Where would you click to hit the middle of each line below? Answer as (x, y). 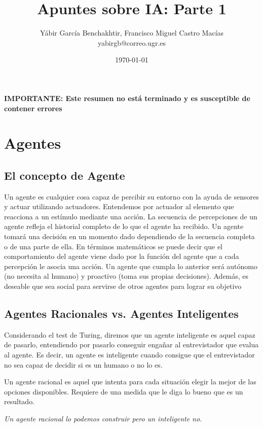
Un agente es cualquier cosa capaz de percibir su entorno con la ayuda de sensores (131, 196)
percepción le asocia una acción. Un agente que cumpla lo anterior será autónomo (131, 266)
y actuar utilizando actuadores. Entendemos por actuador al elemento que (119, 206)
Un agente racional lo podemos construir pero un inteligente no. (103, 418)
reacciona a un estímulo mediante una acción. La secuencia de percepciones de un (131, 216)
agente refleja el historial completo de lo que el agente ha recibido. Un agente (124, 226)
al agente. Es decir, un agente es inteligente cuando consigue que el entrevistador (129, 354)
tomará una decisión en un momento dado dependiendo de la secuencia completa (129, 236)
